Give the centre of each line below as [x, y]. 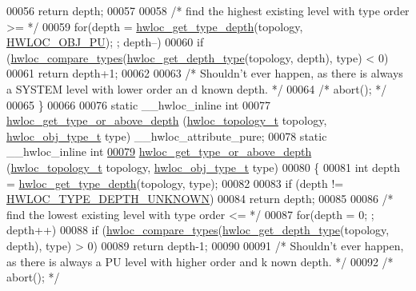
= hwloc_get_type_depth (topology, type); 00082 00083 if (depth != [175, 183]
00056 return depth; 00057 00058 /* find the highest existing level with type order [208, 10]
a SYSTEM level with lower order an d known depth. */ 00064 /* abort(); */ [197, 88]
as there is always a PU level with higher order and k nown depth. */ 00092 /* [200, 261]
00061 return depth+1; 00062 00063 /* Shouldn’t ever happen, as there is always [205, 73]
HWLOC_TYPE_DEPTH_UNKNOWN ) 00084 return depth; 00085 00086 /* [200, 199]
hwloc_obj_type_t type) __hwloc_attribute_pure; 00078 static [167, 136]
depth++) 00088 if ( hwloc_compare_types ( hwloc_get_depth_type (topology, [198, 230]
